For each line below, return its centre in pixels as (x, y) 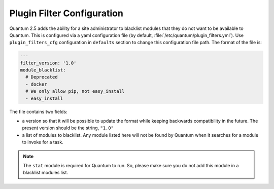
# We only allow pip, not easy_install (75, 91)
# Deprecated (42, 77)
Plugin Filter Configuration (66, 13)
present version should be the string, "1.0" (68, 128)
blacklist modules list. (46, 173)
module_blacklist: (43, 70)
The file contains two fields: (39, 111)
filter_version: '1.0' (48, 63)
